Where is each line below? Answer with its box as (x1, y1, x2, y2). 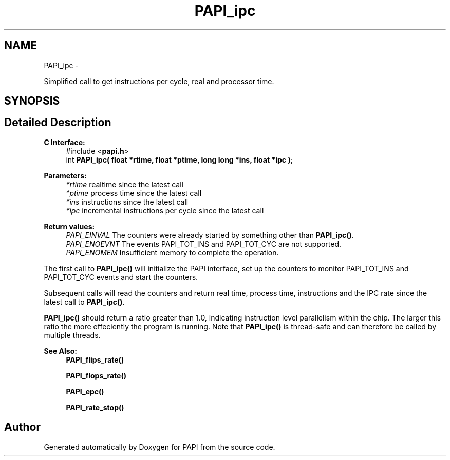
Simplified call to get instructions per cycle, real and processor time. (44, 76, 274, 86)
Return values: (44, 222, 95, 231)
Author (4, 421, 41, 434)
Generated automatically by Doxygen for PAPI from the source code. (44, 442, 275, 451)
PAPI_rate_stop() (66, 403, 124, 412)
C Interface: (44, 137, 85, 147)
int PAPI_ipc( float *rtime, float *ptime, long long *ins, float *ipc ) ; (66, 155, 293, 164)
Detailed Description (4, 116, 111, 129)
